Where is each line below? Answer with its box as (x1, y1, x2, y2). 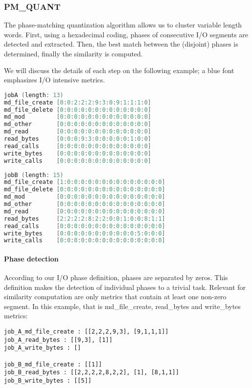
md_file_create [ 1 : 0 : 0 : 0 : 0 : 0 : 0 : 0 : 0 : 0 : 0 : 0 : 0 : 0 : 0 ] (4, 179, 165, 186)
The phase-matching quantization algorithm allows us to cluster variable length (4, 20, 242, 30)
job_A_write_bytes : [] (4, 344, 81, 352)
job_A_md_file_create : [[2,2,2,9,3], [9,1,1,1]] (4, 328, 169, 336)
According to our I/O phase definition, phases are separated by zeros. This (4, 272, 228, 283)
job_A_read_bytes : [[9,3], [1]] (4, 336, 113, 343)
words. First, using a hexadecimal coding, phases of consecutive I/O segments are (4, 29, 249, 39)
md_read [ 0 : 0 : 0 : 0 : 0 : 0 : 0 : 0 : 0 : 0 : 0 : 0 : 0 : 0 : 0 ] (4, 207, 165, 215)
